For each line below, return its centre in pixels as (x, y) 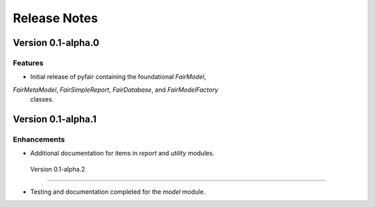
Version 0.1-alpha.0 (56, 43)
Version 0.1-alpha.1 (55, 119)
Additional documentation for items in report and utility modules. (122, 154)
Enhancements (39, 139)
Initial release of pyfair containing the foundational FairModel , (118, 77)
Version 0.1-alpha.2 (58, 169)
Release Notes (56, 18)
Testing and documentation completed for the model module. (118, 192)
